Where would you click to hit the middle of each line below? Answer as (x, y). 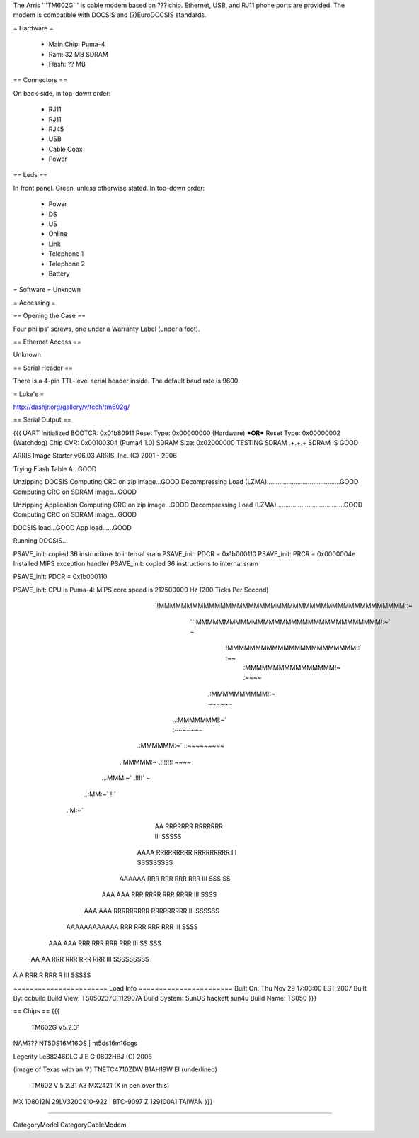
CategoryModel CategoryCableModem (70, 1125)
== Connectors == (40, 80)
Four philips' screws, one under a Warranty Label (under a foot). (107, 329)
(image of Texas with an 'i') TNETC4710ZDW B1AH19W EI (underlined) (115, 1069)
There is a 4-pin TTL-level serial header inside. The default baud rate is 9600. (126, 381)
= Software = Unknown (47, 290)
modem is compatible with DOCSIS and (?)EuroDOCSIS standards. (110, 15)
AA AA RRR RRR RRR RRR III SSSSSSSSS (90, 959)
